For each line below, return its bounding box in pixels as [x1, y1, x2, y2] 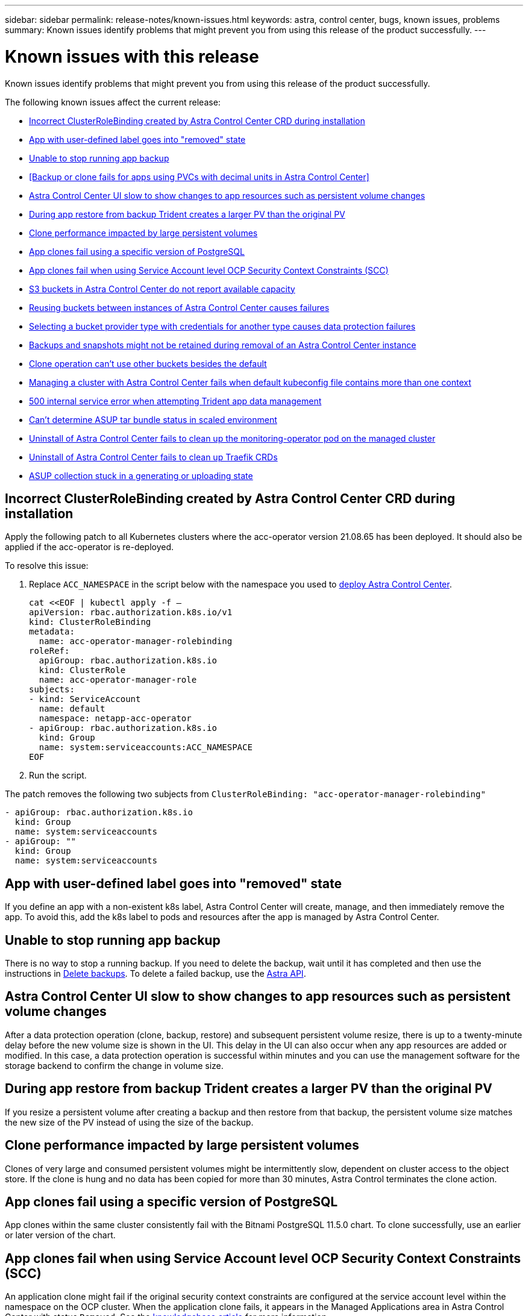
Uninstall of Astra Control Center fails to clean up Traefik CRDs [29, 451, 278, 462]
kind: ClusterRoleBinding [29, 617, 151, 627]
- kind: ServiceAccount [29, 694, 141, 704]
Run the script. [29, 770, 87, 781]
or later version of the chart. [5, 1230, 116, 1241]
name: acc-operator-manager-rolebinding [39, 636, 233, 647]
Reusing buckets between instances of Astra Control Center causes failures [29, 302, 330, 313]
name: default [39, 704, 105, 714]
